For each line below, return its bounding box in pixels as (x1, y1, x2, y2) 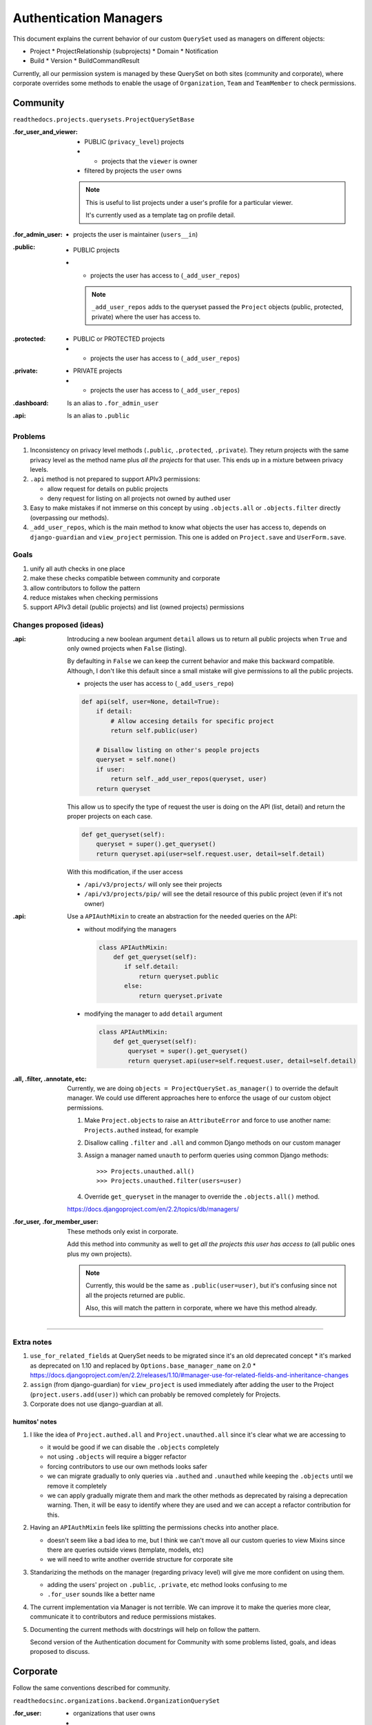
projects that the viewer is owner (101, 157, 198, 165)
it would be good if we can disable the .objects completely (47, 1443, 220, 1451)
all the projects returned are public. (85, 1291, 185, 1299)
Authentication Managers (12, 10, 163, 26)
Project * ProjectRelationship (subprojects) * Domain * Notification (30, 47, 218, 55)
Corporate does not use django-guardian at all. (30, 1400, 163, 1408)
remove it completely (47, 1481, 107, 1490)
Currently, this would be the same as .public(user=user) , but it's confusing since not (85, 1281, 338, 1290)
